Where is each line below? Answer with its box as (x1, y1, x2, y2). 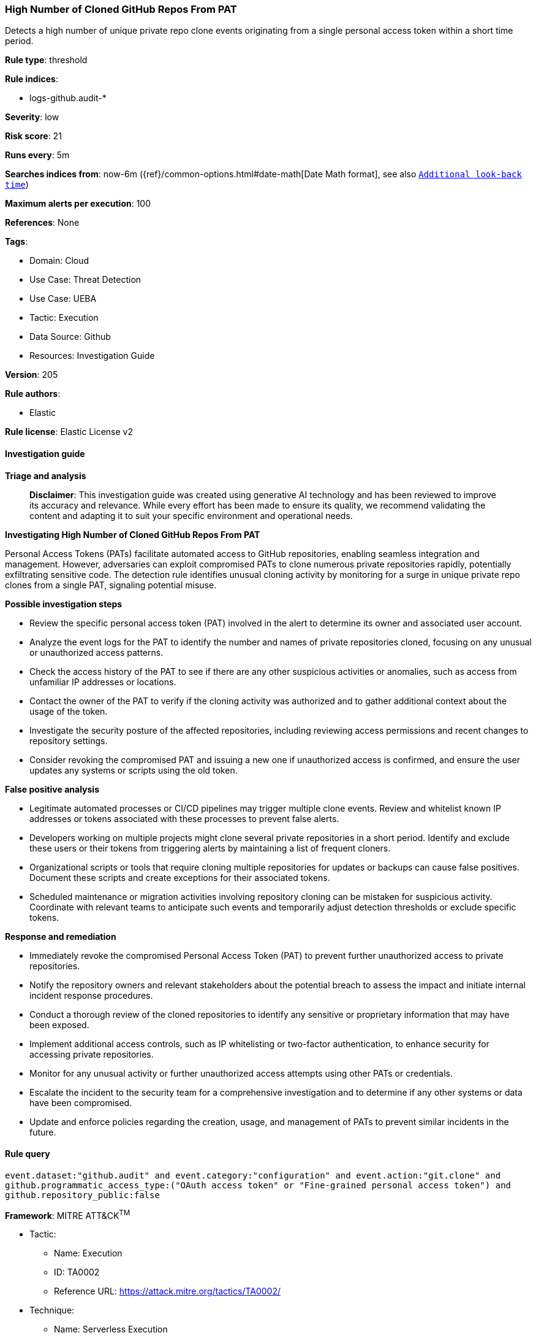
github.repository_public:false (5, 1190, 160, 1200)
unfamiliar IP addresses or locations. (29, 676, 176, 687)
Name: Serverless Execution (54, 1324, 168, 1335)
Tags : (5, 236, 28, 247)
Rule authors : (5, 388, 61, 399)
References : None (5, 217, 80, 228)
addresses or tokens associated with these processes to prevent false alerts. (29, 813, 339, 824)
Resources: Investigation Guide (29, 350, 155, 361)
